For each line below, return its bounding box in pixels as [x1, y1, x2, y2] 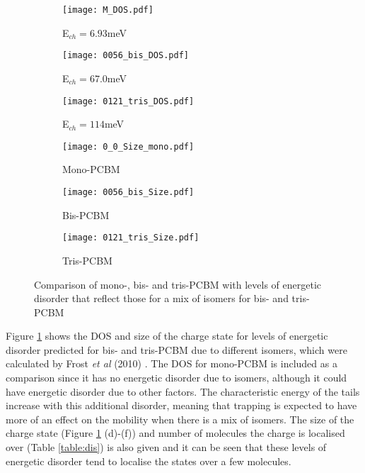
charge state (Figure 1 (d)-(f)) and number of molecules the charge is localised [6, 425, 345, 440]
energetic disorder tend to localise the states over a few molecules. [6, 453, 291, 468]
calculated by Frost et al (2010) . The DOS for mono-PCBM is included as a [6, 356, 337, 371]
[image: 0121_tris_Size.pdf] [62, 233, 199, 243]
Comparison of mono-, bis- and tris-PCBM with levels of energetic [34, 277, 322, 291]
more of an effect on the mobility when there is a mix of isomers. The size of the [6, 411, 354, 426]
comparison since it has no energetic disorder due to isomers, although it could [6, 370, 347, 385]
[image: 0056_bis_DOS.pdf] [62, 50, 189, 61]
